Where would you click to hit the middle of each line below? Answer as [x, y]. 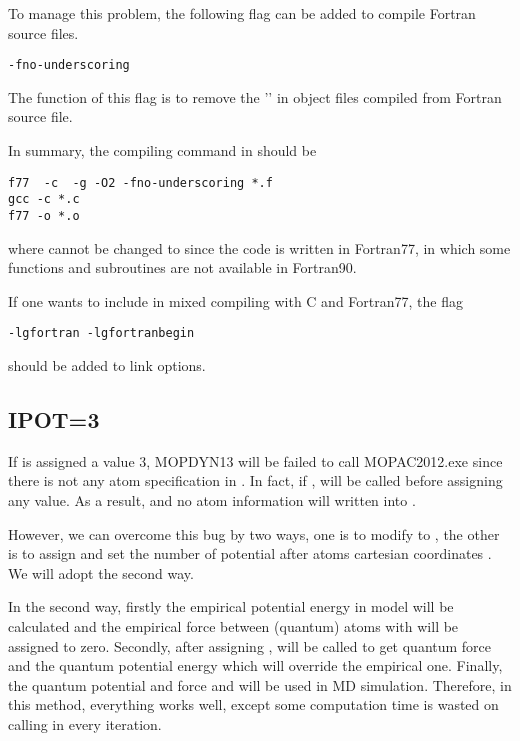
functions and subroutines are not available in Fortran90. [182, 267]
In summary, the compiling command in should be [162, 150]
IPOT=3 [54, 419]
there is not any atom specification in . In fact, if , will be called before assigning [255, 480]
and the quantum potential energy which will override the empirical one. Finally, [255, 665]
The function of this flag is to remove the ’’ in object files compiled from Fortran [255, 96]
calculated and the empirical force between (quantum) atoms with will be [233, 625]
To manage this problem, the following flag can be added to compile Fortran [242, 13]
